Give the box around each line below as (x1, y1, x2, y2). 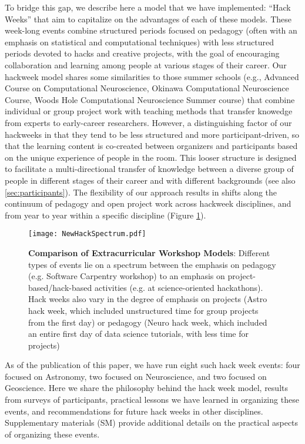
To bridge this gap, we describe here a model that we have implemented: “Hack (5, 1, 291, 13)
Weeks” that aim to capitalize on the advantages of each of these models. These (5, 12, 291, 25)
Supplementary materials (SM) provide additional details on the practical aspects (5, 416, 299, 429)
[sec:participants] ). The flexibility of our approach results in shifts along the (5, 185, 277, 198)
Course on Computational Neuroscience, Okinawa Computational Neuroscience (5, 82, 289, 94)
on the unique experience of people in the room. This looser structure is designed (5, 151, 297, 163)
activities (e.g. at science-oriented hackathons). (94, 281, 263, 293)
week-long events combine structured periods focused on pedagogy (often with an (5, 24, 297, 37)
